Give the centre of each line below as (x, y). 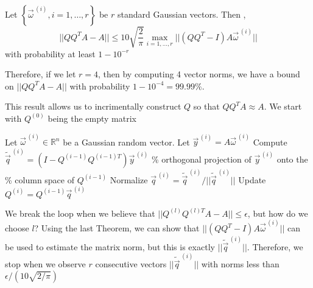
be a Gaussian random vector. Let (126, 142)
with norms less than (240, 264)
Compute (270, 142)
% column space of (40, 179)
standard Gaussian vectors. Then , (181, 14)
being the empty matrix (92, 118)
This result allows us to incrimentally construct (93, 106)
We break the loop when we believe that (80, 213)
